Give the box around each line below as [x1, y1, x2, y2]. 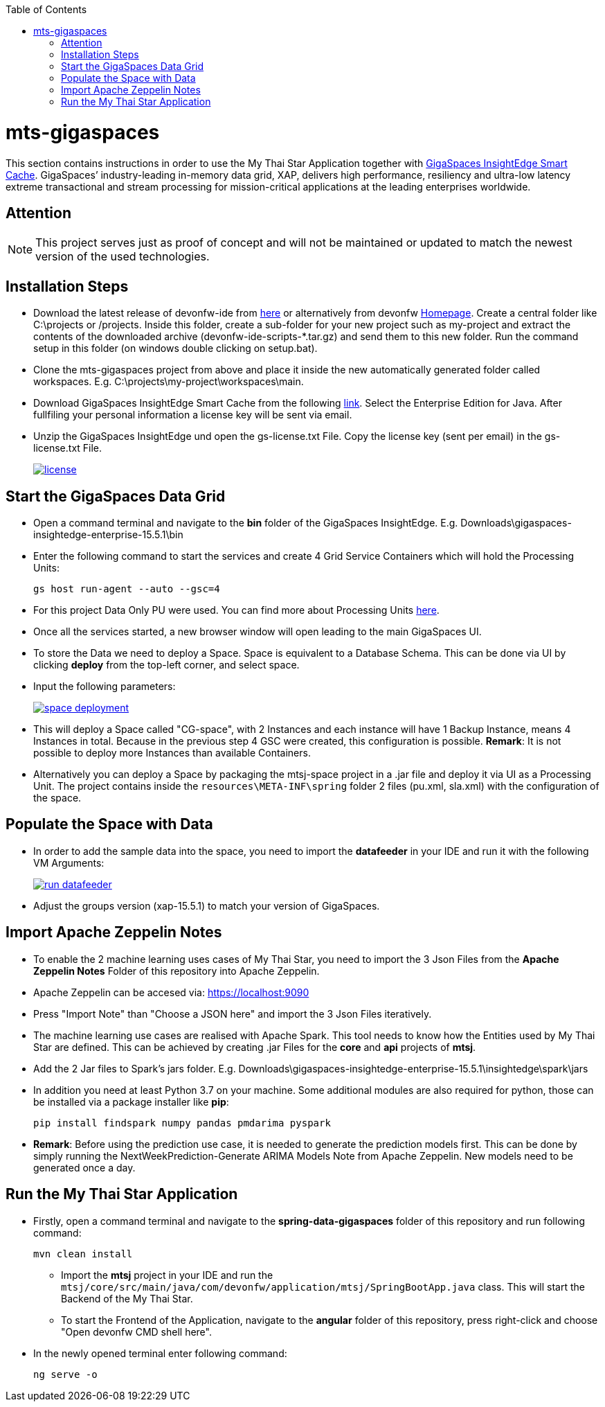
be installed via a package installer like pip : [33, 1095, 229, 1108]
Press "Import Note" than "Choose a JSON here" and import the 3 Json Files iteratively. [33, 1007, 432, 1020]
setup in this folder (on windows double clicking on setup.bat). [33, 342, 318, 355]
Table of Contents [6, 3, 87, 15]
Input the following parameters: [33, 680, 176, 693]
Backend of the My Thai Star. [61, 1292, 193, 1304]
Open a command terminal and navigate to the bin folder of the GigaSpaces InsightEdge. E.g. [33, 517, 458, 529]
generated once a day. [33, 1161, 136, 1174]
